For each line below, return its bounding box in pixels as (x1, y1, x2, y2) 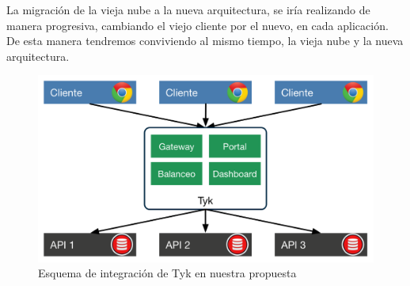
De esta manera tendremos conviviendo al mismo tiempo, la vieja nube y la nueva (6, 32, 404, 49)
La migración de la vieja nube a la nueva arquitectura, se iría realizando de (6, 2, 370, 17)
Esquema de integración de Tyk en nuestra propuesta (38, 265, 297, 281)
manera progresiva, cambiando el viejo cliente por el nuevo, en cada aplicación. (6, 17, 389, 33)
